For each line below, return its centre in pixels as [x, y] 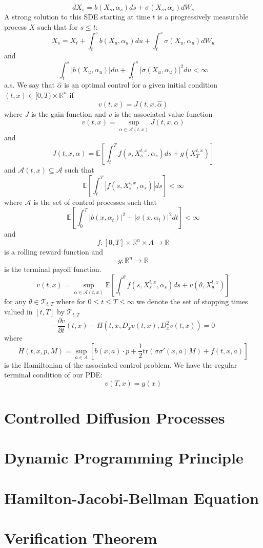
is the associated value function [163, 113]
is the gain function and [68, 113]
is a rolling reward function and [54, 252]
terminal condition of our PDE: [54, 375]
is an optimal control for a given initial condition [141, 85]
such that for [58, 26]
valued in [18, 312]
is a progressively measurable [203, 16]
